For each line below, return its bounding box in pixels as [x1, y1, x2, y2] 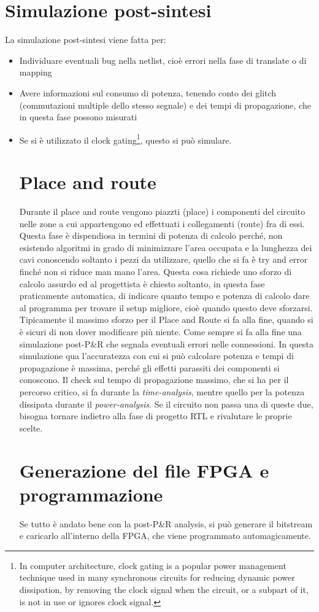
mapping [19, 66, 52, 79]
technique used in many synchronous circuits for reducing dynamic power [19, 571, 295, 584]
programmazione [19, 481, 163, 506]
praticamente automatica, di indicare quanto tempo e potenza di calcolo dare [19, 289, 310, 302]
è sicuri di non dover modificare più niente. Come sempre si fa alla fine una [19, 325, 302, 338]
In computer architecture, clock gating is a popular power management [19, 559, 286, 571]
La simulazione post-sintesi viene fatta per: [5, 33, 166, 46]
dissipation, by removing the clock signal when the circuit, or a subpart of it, [19, 583, 309, 596]
